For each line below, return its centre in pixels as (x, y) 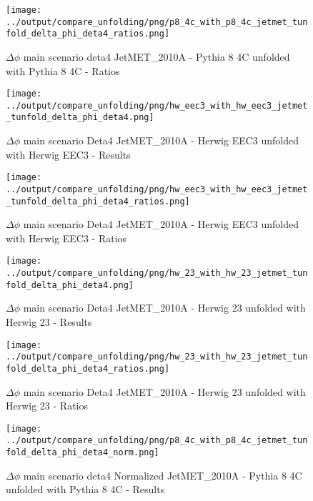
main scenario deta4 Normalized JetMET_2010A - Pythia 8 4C (163, 475)
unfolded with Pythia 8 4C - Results (85, 489)
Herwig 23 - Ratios (47, 406)
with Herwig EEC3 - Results (68, 154)
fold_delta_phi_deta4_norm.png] (83, 453)
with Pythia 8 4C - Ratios (63, 70)
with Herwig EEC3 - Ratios (66, 238)
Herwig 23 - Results (49, 322)
